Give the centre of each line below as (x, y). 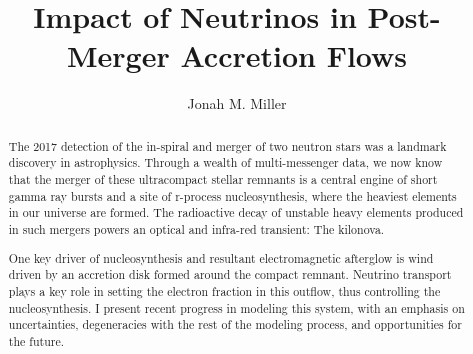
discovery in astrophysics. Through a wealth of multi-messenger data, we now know (225, 162)
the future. (36, 340)
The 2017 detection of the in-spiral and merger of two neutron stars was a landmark (227, 145)
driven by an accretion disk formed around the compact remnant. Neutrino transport (230, 274)
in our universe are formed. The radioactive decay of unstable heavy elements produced (236, 212)
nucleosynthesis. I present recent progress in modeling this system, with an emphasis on (236, 307)
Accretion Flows (294, 55)
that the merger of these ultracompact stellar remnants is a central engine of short (223, 179)
